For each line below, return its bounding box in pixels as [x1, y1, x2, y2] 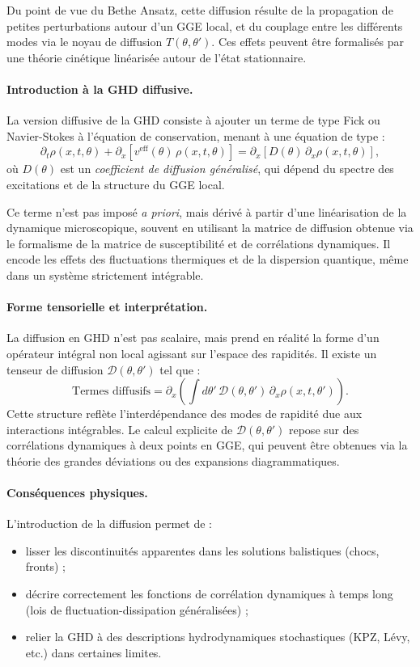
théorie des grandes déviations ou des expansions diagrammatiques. [6, 452, 340, 469]
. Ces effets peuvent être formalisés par [211, 33, 404, 50]
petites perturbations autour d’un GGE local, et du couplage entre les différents [6, 17, 403, 34]
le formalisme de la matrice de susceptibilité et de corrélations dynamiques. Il [6, 234, 391, 251]
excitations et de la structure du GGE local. [6, 175, 225, 192]
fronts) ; [25, 558, 66, 575]
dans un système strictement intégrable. [6, 266, 204, 283]
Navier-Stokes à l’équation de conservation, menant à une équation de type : [6, 127, 385, 144]
